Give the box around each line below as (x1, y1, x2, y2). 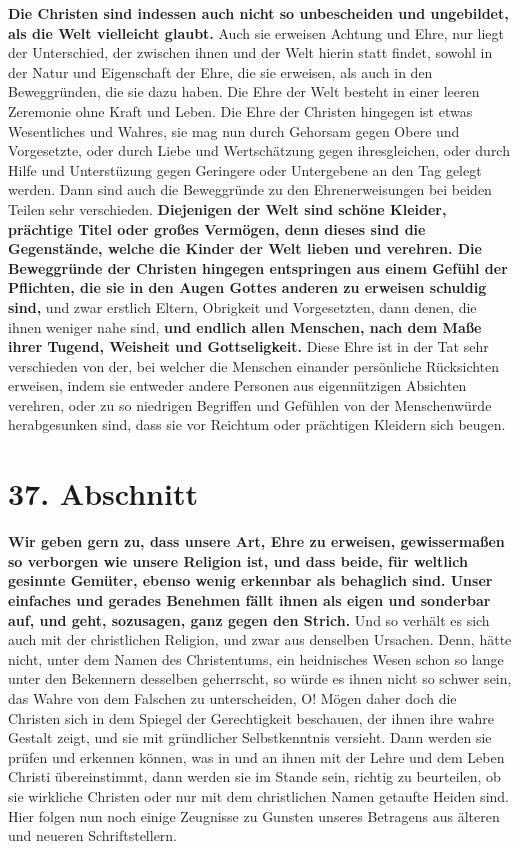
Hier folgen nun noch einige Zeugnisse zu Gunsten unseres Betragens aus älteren (8, 805, 500, 826)
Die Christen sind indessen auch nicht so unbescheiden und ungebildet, (8, 3, 509, 23)
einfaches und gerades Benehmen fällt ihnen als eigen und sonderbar (8, 589, 491, 610)
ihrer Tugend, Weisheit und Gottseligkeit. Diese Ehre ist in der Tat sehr (8, 336, 489, 357)
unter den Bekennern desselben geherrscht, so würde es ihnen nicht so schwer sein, (8, 668, 512, 689)
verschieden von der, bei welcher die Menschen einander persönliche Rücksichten (8, 355, 500, 376)
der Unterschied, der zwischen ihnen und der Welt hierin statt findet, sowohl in (8, 42, 493, 63)
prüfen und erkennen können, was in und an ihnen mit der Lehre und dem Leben (8, 746, 505, 767)
